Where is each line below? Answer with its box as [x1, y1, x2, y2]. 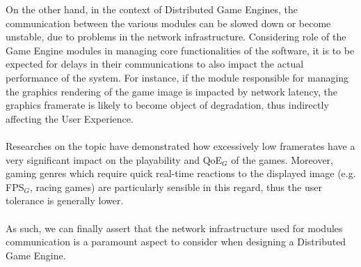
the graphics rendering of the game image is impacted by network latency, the [6, 84, 338, 98]
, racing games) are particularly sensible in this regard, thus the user [29, 179, 322, 194]
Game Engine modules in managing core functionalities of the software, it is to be [6, 43, 355, 57]
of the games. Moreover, [231, 152, 333, 167]
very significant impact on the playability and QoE [6, 152, 223, 167]
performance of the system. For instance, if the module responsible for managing [6, 70, 349, 84]
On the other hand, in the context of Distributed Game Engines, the [6, 2, 298, 16]
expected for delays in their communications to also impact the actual [6, 56, 304, 71]
